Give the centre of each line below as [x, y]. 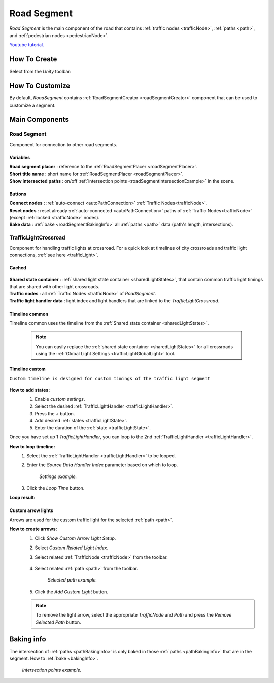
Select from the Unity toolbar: [40, 72]
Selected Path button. [58, 622]
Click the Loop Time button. [56, 488]
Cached [18, 268]
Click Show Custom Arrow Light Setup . [75, 538]
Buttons [18, 194]
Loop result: [22, 497]
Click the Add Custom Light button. [72, 592]
